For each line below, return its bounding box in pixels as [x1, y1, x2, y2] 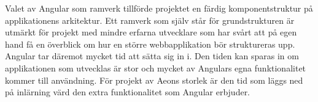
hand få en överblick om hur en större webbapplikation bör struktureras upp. [5, 37, 295, 50]
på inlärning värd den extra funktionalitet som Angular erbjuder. [5, 86, 250, 98]
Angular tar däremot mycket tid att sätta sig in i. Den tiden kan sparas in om [5, 49, 299, 62]
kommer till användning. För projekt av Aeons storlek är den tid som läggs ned [5, 73, 303, 86]
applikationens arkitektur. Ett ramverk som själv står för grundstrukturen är [5, 13, 295, 26]
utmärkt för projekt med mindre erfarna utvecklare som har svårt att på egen [5, 26, 297, 38]
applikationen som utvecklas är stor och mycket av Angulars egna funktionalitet [5, 61, 306, 74]
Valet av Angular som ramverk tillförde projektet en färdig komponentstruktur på [5, 2, 313, 14]
